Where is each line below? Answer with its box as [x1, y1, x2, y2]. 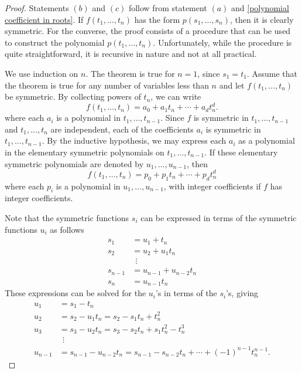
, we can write [150, 90, 201, 103]
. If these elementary [204, 146, 278, 158]
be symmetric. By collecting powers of [5, 90, 141, 103]
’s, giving [226, 287, 259, 299]
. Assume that [246, 67, 297, 79]
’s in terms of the [156, 287, 217, 299]
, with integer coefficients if [163, 179, 261, 192]
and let [219, 79, 245, 91]
